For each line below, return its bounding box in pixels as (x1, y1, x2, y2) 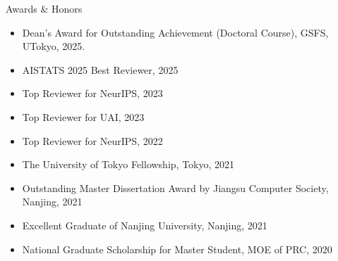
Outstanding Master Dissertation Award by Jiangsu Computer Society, (22, 180, 329, 195)
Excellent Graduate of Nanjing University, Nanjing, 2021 (22, 217, 267, 232)
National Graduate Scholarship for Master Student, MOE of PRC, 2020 (22, 241, 332, 256)
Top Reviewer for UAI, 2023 (22, 109, 145, 124)
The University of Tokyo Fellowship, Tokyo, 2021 (22, 157, 235, 172)
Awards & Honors (6, 1, 83, 15)
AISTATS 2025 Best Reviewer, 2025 (22, 62, 179, 77)
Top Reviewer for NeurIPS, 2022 (22, 133, 163, 148)
